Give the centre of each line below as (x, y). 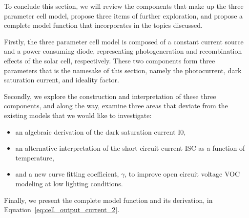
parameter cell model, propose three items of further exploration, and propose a (124, 15)
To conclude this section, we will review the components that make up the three (124, 6)
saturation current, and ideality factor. (62, 80)
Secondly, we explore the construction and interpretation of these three (110, 96)
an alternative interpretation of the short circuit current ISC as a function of (130, 148)
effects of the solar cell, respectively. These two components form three (110, 60)
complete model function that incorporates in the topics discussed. (103, 25)
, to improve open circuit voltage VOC (182, 174)
